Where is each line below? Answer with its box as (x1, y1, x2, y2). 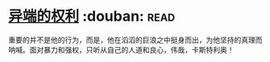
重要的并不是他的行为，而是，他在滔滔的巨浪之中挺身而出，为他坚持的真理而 (8, 35, 263, 45)
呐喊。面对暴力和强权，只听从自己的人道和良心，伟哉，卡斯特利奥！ (8, 45, 235, 54)
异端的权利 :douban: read (8, 7, 176, 25)
